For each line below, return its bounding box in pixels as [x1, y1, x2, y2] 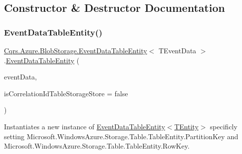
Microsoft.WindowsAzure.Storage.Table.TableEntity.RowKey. [4, 141, 190, 151]
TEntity [174, 121, 199, 131]
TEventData [158, 45, 196, 55]
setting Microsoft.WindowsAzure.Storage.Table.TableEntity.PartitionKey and [4, 131, 239, 141]
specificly [210, 121, 238, 131]
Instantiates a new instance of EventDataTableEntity [4, 121, 165, 131]
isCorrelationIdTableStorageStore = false [4, 88, 128, 98]
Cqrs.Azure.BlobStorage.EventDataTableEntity [4, 45, 147, 55]
